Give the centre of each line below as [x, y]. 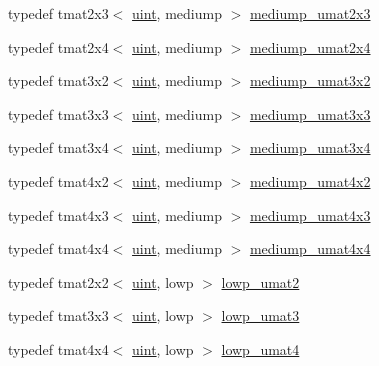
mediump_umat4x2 [310, 180]
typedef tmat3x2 [58, 80]
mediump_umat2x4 [310, 46]
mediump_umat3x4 [310, 147]
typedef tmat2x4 [58, 46]
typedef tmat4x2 [58, 180]
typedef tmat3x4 [58, 147]
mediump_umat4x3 [310, 214]
